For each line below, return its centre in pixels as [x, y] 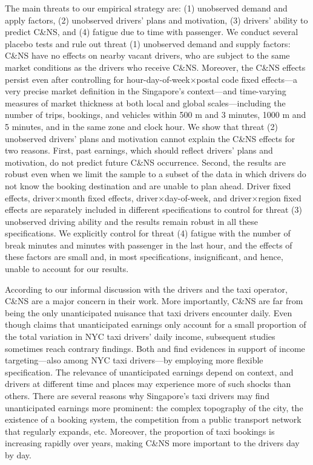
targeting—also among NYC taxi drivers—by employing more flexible [134, 360]
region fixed [280, 197]
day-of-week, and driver [208, 197]
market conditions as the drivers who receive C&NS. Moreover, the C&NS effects [155, 67]
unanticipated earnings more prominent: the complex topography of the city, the [154, 407]
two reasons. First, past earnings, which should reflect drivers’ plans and [139, 150]
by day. [18, 454]
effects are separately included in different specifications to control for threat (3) [153, 210]
